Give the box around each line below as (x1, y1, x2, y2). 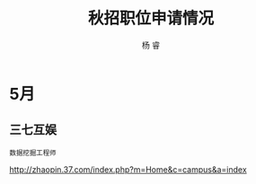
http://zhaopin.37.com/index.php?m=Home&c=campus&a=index (9, 163, 247, 175)
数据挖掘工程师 (9, 148, 57, 157)
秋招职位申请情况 (87, 8, 214, 29)
